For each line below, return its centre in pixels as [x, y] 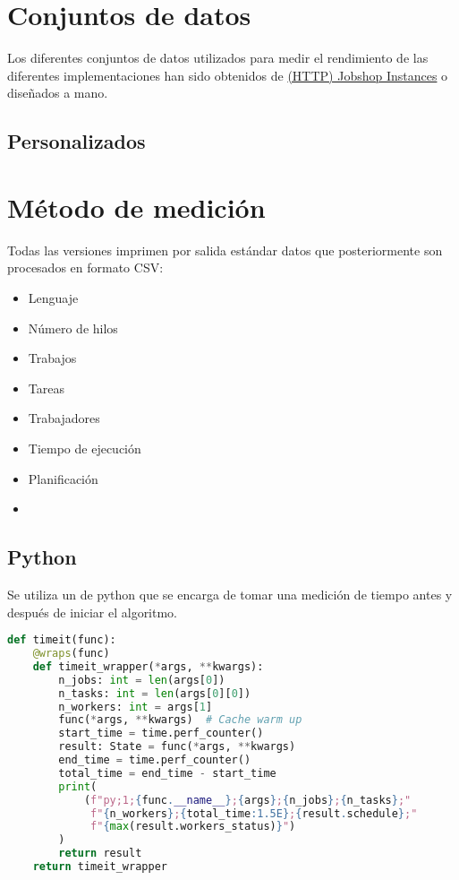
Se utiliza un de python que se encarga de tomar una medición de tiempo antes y [230, 594]
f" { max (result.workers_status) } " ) [193, 827]
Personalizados [76, 141]
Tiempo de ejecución [85, 448]
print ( [78, 786]
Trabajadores [64, 418]
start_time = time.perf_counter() [161, 733]
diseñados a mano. [58, 93]
